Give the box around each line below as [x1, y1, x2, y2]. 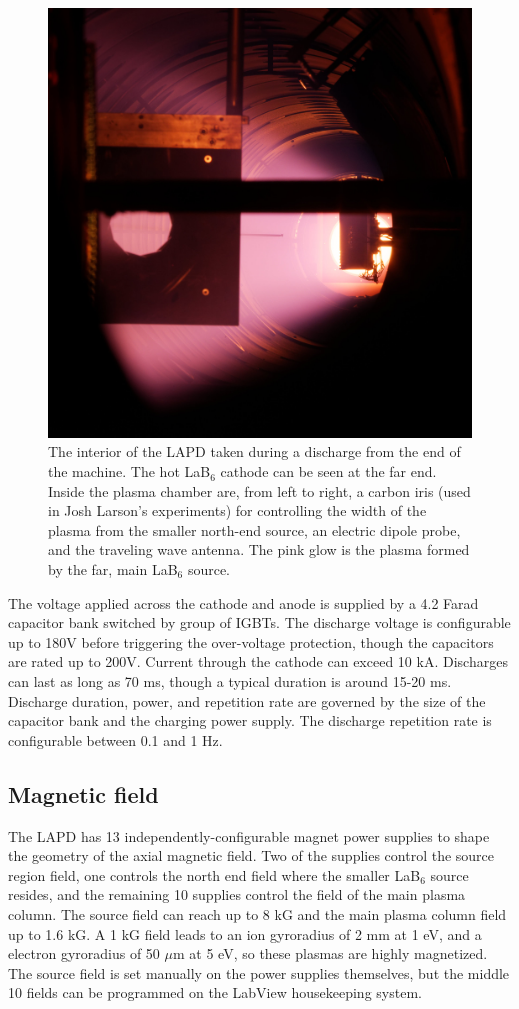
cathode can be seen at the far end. [220, 461, 437, 482]
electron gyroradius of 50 [8, 943, 160, 964]
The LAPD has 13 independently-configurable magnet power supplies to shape [8, 825, 490, 846]
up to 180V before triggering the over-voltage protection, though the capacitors [8, 631, 494, 652]
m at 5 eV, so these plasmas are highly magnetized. [173, 943, 488, 964]
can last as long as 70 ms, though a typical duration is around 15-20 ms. [8, 671, 452, 691]
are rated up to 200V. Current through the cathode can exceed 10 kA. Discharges [8, 651, 508, 672]
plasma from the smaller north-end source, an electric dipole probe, [48, 519, 461, 540]
